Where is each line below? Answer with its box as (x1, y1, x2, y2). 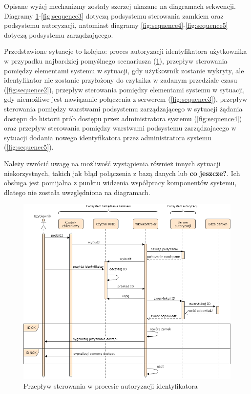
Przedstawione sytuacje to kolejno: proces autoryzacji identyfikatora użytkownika (4, 46, 247, 56)
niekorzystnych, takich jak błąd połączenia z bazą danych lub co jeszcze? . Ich (4, 168, 240, 178)
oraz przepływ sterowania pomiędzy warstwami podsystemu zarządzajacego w (4, 123, 236, 133)
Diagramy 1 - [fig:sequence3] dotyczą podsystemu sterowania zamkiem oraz (4, 10, 224, 21)
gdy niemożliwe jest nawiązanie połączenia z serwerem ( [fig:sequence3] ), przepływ (4, 94, 248, 104)
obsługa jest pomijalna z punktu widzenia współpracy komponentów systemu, (4, 177, 237, 188)
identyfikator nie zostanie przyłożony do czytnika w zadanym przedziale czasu (4, 75, 237, 85)
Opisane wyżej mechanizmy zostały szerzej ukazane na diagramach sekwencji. (4, 1, 236, 11)
